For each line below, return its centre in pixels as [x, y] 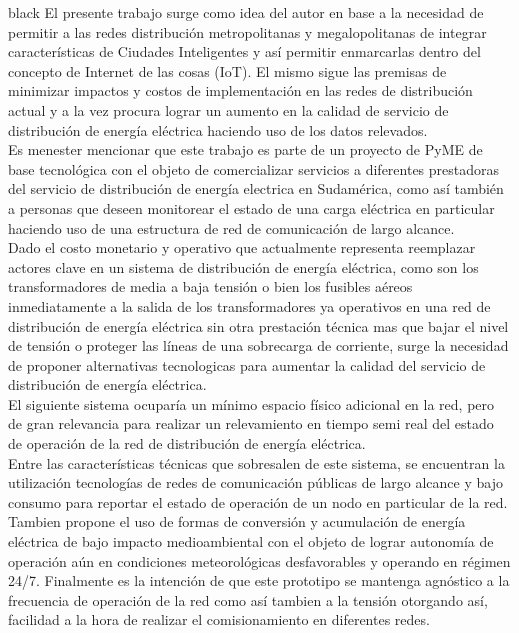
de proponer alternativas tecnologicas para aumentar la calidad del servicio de [247, 364]
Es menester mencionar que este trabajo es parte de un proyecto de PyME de [245, 149]
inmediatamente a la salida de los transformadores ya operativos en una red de [249, 305]
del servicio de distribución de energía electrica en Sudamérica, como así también [256, 188]
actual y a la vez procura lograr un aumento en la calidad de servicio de [228, 109]
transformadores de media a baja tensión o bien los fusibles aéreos [210, 286]
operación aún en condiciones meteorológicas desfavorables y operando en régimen [259, 560]
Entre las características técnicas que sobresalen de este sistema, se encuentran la [256, 462]
